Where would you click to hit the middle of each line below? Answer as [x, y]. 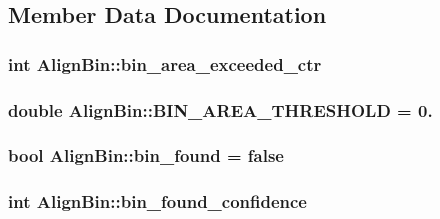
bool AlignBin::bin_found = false [146, 155]
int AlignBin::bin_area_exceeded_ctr [165, 63]
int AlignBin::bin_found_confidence [157, 201]
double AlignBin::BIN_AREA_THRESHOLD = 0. [220, 109]
